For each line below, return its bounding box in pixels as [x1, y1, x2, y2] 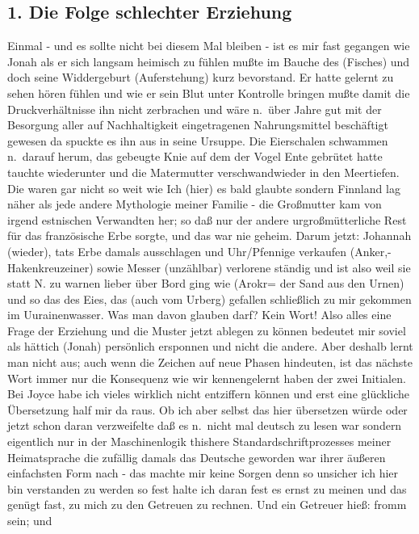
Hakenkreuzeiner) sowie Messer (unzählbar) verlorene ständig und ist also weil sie [7, 259, 411, 275]
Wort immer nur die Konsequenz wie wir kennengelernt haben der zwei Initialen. [7, 369, 406, 386]
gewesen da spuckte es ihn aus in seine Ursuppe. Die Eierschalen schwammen [7, 132, 388, 149]
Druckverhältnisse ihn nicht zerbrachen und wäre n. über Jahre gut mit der [7, 100, 382, 117]
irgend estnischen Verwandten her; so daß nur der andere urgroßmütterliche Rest [7, 211, 407, 228]
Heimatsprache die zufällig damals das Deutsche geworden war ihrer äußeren [7, 448, 386, 465]
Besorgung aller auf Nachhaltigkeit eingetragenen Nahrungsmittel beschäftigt [7, 116, 388, 133]
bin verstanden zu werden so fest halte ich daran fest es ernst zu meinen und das [7, 480, 407, 497]
